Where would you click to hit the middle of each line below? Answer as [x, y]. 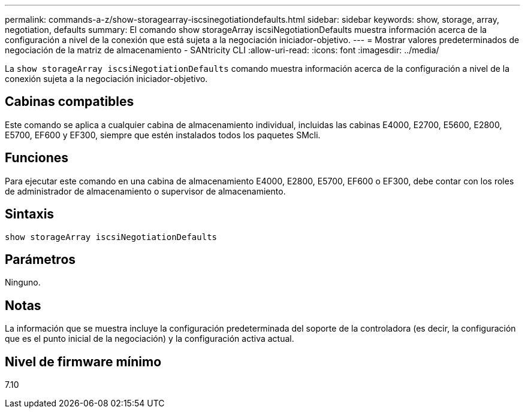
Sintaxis [30, 214]
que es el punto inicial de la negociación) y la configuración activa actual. [150, 339]
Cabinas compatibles [70, 102]
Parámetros [40, 259]
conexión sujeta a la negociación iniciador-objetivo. [106, 79]
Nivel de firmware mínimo [83, 362]
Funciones [37, 158]
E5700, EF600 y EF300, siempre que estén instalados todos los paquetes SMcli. [163, 135]
